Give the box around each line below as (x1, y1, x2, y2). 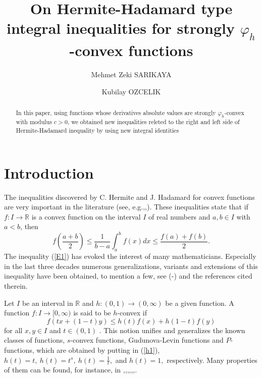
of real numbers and (148, 211, 211, 222)
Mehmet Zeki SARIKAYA (91, 69, 172, 79)
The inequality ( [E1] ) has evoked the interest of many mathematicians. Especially (4, 251, 256, 261)
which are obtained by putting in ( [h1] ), (36, 344, 160, 355)
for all (4, 325, 23, 335)
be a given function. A (165, 297, 234, 308)
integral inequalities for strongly (7, 18, 235, 38)
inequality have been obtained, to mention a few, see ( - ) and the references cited (4, 271, 252, 281)
